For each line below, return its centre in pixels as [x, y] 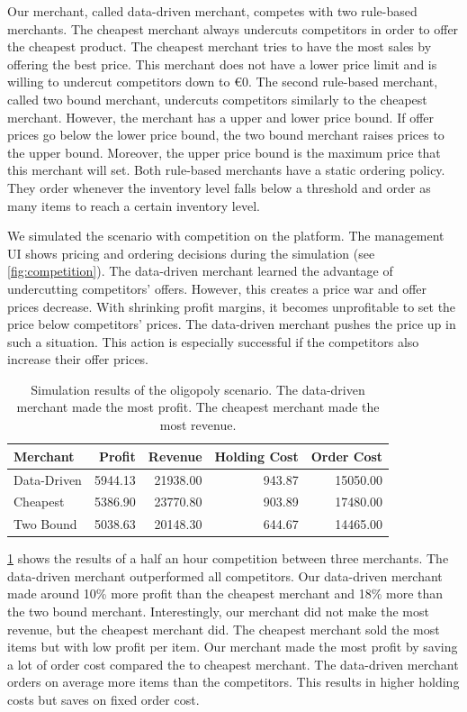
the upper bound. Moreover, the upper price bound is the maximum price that [224, 152]
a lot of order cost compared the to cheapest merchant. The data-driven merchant [233, 664]
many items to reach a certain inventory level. [134, 205]
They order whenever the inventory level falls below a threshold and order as [219, 187]
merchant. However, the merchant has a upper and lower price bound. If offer [220, 117]
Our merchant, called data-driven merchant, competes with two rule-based [212, 11]
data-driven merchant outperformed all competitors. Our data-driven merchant [225, 575]
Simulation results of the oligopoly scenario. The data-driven [198, 389]
